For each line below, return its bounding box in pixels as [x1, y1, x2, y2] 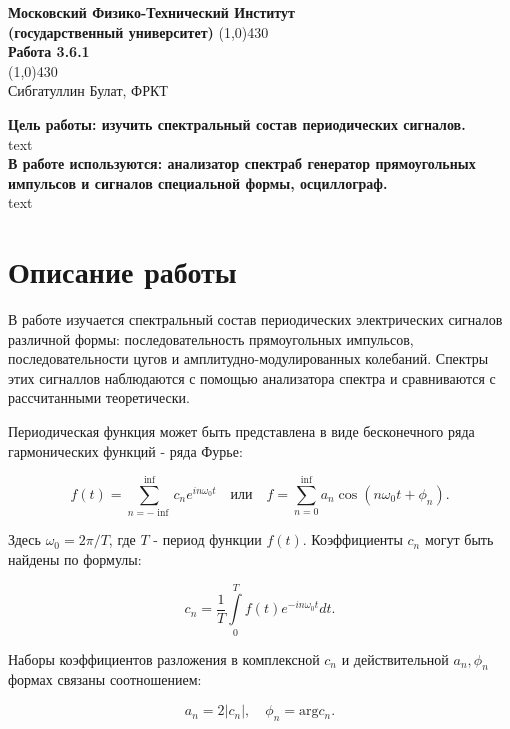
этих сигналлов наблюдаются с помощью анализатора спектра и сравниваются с [8, 367, 496, 388]
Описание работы [8, 251, 237, 292]
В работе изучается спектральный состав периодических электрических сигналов [8, 309, 503, 330]
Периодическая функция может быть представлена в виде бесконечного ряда [8, 421, 475, 442]
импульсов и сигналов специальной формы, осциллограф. [8, 172, 388, 193]
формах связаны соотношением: [8, 669, 202, 690]
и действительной [341, 648, 449, 669]
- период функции [153, 529, 262, 550]
